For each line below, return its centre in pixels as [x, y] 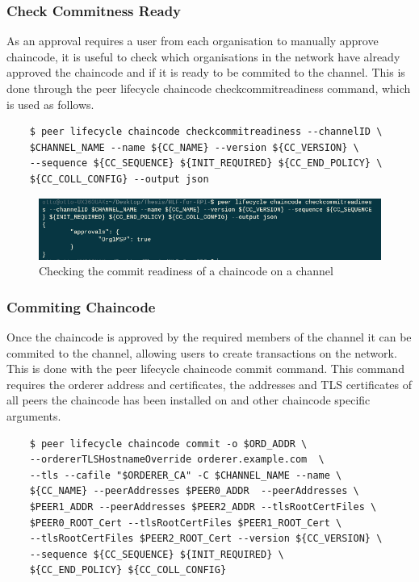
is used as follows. [50, 104]
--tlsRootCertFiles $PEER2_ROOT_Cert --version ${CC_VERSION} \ [206, 539]
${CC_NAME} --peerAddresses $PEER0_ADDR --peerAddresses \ [194, 491]
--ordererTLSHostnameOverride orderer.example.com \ [177, 460]
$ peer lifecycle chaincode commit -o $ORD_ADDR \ [168, 444]
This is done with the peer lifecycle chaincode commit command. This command [205, 368]
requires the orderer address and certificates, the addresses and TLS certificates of [209, 384]
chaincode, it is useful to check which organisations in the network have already [203, 56]
